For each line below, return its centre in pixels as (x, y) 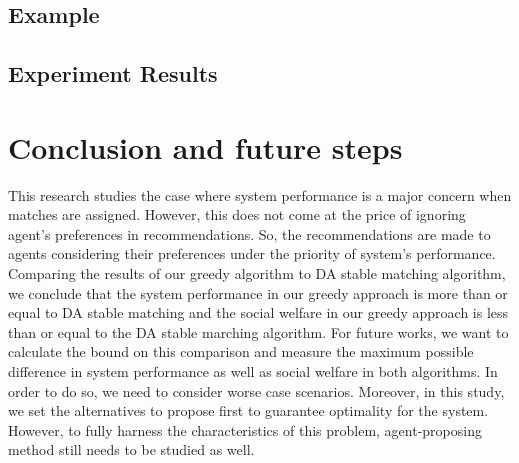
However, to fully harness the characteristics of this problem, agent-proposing (245, 429)
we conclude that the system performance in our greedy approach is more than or (258, 292)
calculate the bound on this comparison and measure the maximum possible (241, 351)
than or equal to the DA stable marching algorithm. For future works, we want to (258, 331)
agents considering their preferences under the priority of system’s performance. (252, 253)
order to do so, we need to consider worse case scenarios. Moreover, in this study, (256, 390)
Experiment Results (113, 73)
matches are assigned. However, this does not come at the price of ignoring (237, 214)
